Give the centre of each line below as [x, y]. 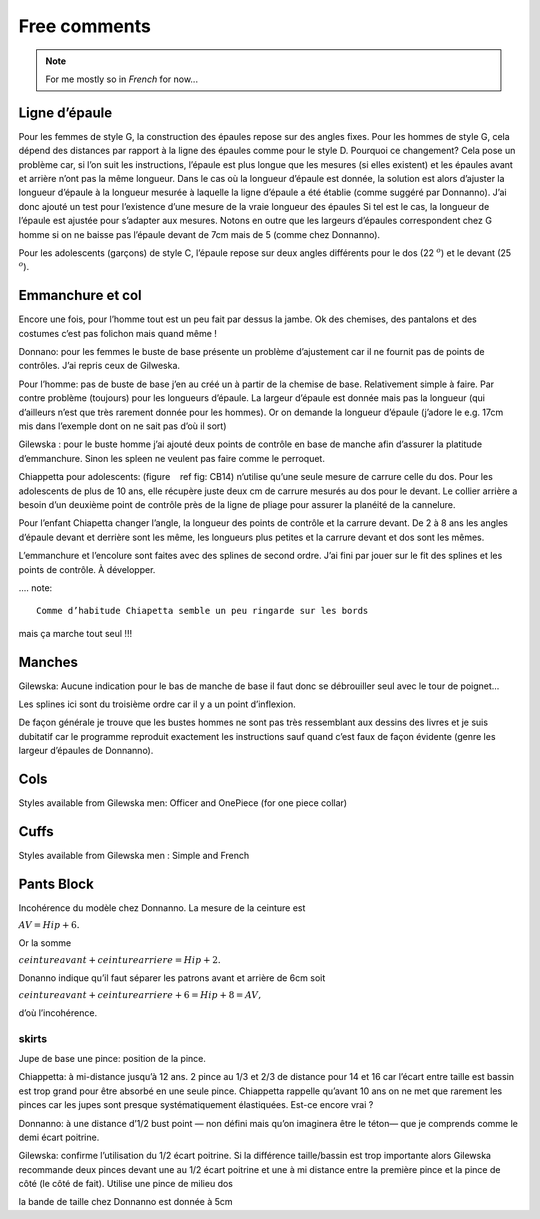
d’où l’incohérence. [58, 1012]
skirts [33, 1038]
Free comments [85, 26]
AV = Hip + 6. [49, 925]
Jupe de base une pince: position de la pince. [112, 1058]
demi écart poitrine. [59, 1137]
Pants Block [56, 883]
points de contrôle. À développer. [87, 569]
